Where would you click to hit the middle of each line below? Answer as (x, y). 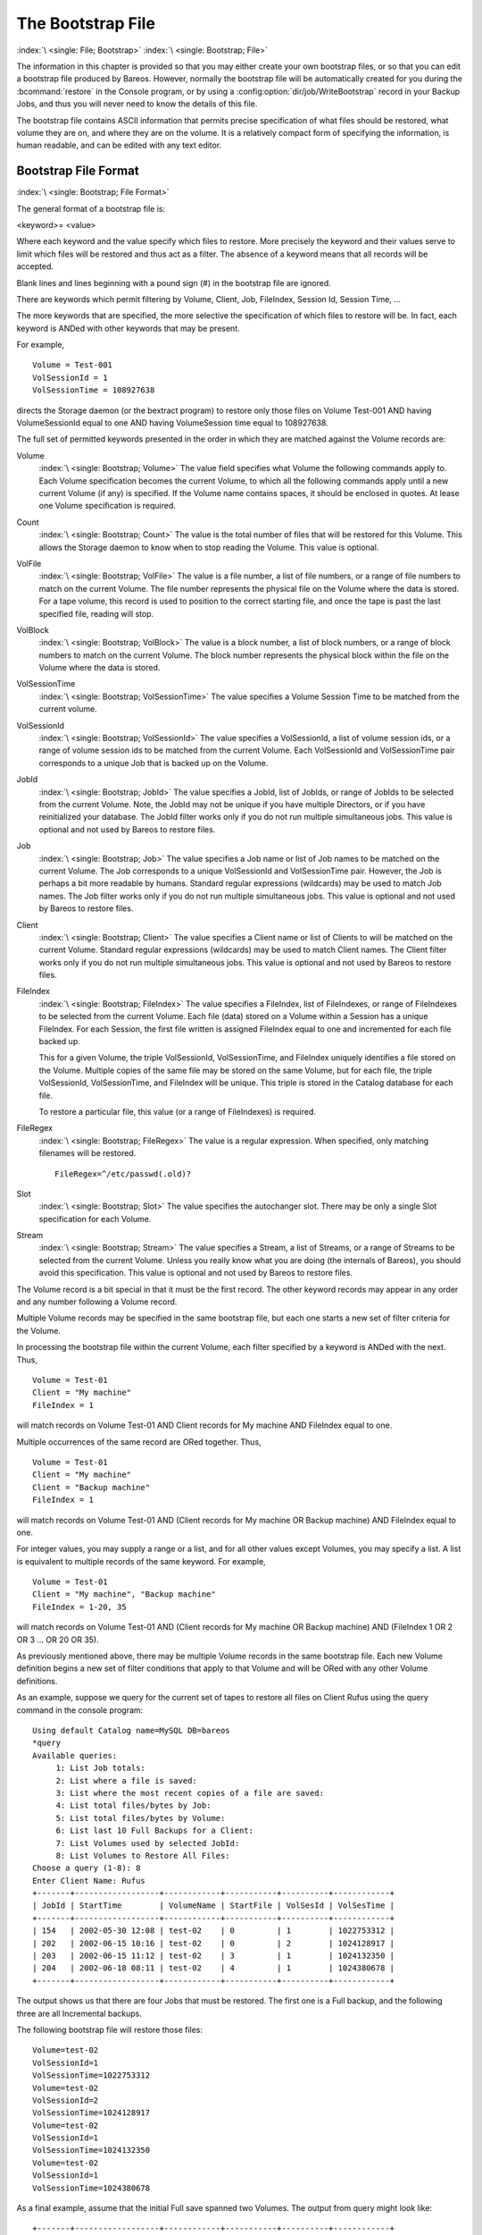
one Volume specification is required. (107, 506)
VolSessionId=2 (66, 2100)
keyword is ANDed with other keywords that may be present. (128, 328)
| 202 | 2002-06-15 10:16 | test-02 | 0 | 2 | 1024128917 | (214, 1943)
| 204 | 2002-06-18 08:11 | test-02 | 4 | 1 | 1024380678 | (214, 1968)
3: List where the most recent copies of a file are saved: (190, 1793)
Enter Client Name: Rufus (89, 1881)
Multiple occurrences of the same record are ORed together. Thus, (139, 1442)
